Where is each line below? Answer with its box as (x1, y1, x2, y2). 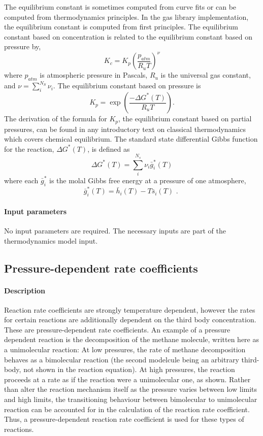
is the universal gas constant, (160, 70, 251, 80)
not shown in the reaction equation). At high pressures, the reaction (23, 364, 235, 375)
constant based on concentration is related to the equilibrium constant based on (4, 31, 252, 42)
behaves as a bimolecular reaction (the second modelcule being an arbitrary (4, 354, 239, 364)
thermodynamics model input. (4, 235, 98, 246)
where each (4, 175, 39, 185)
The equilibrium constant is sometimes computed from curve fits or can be (4, 2, 237, 12)
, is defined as (87, 143, 130, 154)
